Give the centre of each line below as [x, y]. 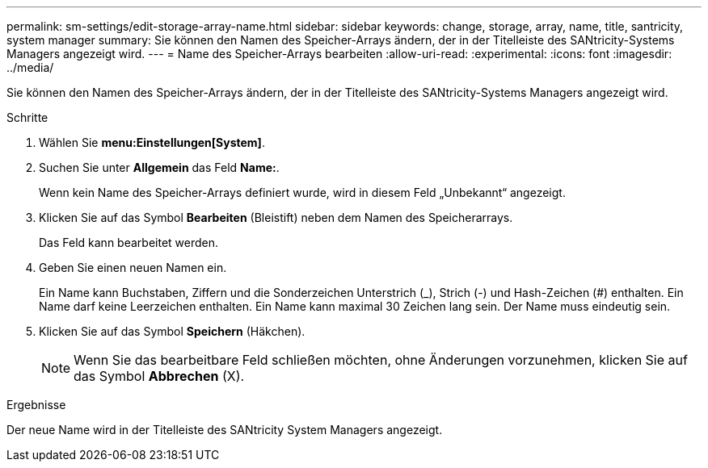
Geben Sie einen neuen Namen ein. [133, 267]
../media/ [30, 67]
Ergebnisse [36, 405]
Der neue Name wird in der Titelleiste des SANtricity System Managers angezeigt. [225, 430]
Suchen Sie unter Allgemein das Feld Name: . [159, 167]
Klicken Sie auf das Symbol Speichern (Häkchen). [172, 331]
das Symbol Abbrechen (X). [159, 376]
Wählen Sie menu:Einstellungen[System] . [152, 142]
